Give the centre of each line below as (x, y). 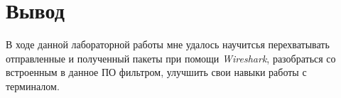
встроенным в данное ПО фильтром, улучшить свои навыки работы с (156, 72)
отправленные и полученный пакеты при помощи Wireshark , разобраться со (171, 58)
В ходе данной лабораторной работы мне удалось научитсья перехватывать (168, 44)
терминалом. (33, 86)
